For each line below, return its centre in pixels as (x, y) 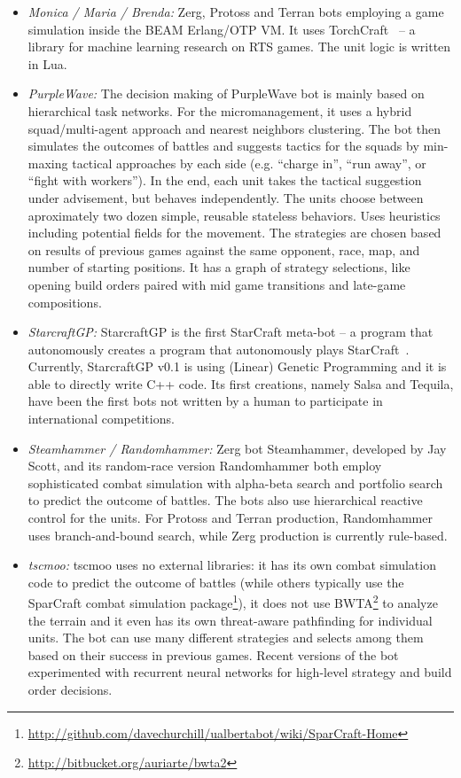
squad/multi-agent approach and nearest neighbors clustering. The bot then (234, 128)
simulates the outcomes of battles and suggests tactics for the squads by (223, 146)
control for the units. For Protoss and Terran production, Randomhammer (230, 518)
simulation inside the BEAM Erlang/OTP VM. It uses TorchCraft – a (222, 29)
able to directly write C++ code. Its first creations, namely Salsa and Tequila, (241, 383)
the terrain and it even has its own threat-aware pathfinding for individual (230, 620)
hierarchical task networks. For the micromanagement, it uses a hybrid (220, 110)
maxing (48, 163)
